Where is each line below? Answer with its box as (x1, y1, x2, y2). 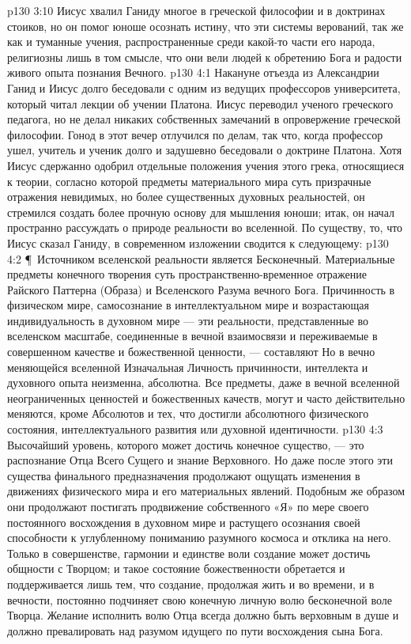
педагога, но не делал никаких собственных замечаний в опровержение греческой (7, 111, 401, 127)
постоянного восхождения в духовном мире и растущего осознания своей (7, 513, 360, 530)
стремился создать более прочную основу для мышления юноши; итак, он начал (7, 203, 394, 220)
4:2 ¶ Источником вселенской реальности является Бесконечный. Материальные (7, 250, 395, 267)
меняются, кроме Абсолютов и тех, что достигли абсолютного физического (7, 405, 369, 422)
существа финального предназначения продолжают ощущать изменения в (7, 467, 360, 483)
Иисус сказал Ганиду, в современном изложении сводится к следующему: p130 (7, 234, 389, 251)
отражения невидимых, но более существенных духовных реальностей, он (7, 188, 365, 205)
